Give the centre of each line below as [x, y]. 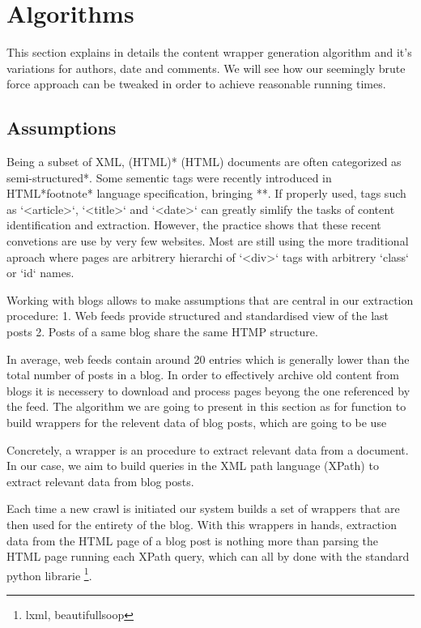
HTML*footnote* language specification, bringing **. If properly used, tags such [206, 193]
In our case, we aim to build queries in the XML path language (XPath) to [193, 466]
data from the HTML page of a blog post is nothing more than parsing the [193, 540]
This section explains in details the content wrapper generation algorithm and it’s [209, 52]
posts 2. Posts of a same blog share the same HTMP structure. [162, 332]
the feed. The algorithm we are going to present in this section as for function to [206, 406]
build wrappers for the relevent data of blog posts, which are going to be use [197, 423]
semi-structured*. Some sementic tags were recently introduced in [169, 177]
